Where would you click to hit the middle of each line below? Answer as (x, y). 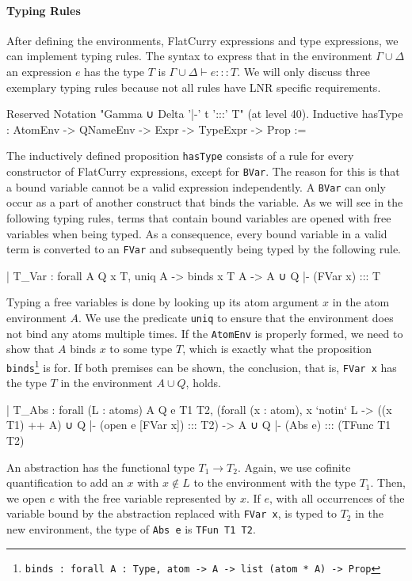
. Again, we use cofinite (294, 467)
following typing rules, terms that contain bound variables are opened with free (199, 217)
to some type (141, 349)
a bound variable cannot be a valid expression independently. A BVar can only (196, 186)
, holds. (204, 383)
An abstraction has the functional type (101, 467)
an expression (39, 71)
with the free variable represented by (147, 497)
